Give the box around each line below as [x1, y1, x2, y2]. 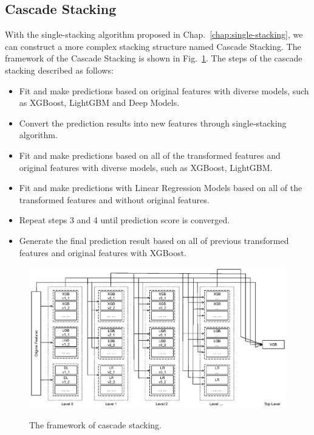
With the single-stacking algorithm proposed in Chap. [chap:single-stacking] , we [5, 28, 303, 41]
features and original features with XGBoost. [19, 246, 187, 259]
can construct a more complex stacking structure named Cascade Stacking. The [5, 40, 301, 52]
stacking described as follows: [5, 63, 114, 76]
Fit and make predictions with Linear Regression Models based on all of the [19, 181, 302, 194]
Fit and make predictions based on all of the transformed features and [19, 148, 281, 161]
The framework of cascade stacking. [29, 419, 162, 431]
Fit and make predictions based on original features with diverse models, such [19, 84, 309, 97]
